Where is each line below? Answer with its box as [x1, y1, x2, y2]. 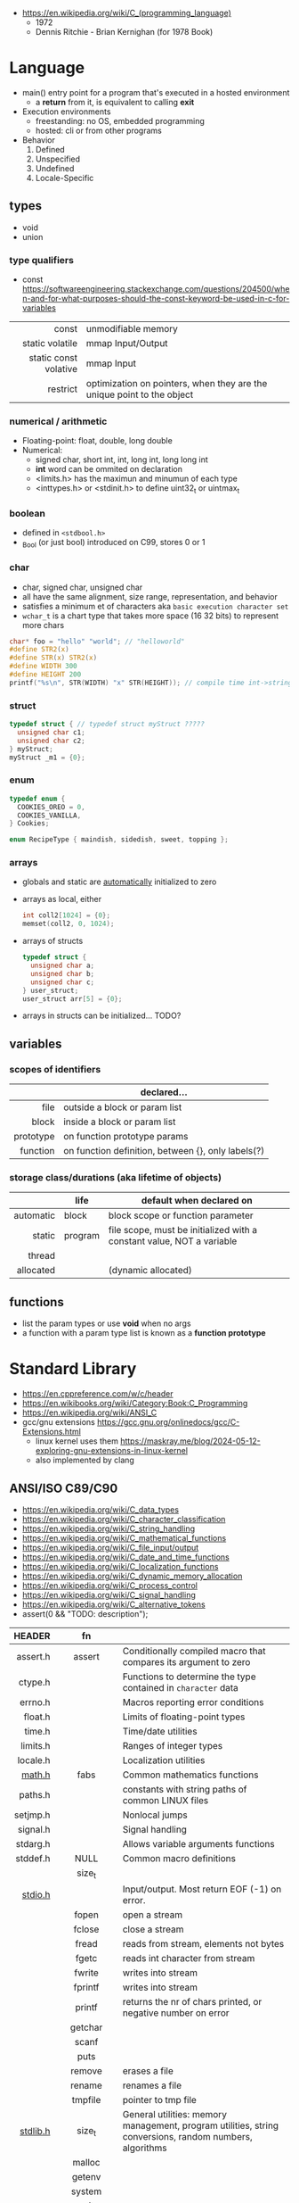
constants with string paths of [122, 1783, 247, 1795]
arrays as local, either [21, 894, 102, 905]
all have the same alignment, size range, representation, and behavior [21, 591, 279, 601]
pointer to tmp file [122, 2094, 198, 2107]
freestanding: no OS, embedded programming [35, 115, 205, 126]
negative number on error [122, 2007, 230, 2019]
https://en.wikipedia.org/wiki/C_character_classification [21, 1513, 226, 1524]
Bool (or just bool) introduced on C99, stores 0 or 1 [21, 537, 206, 550]
